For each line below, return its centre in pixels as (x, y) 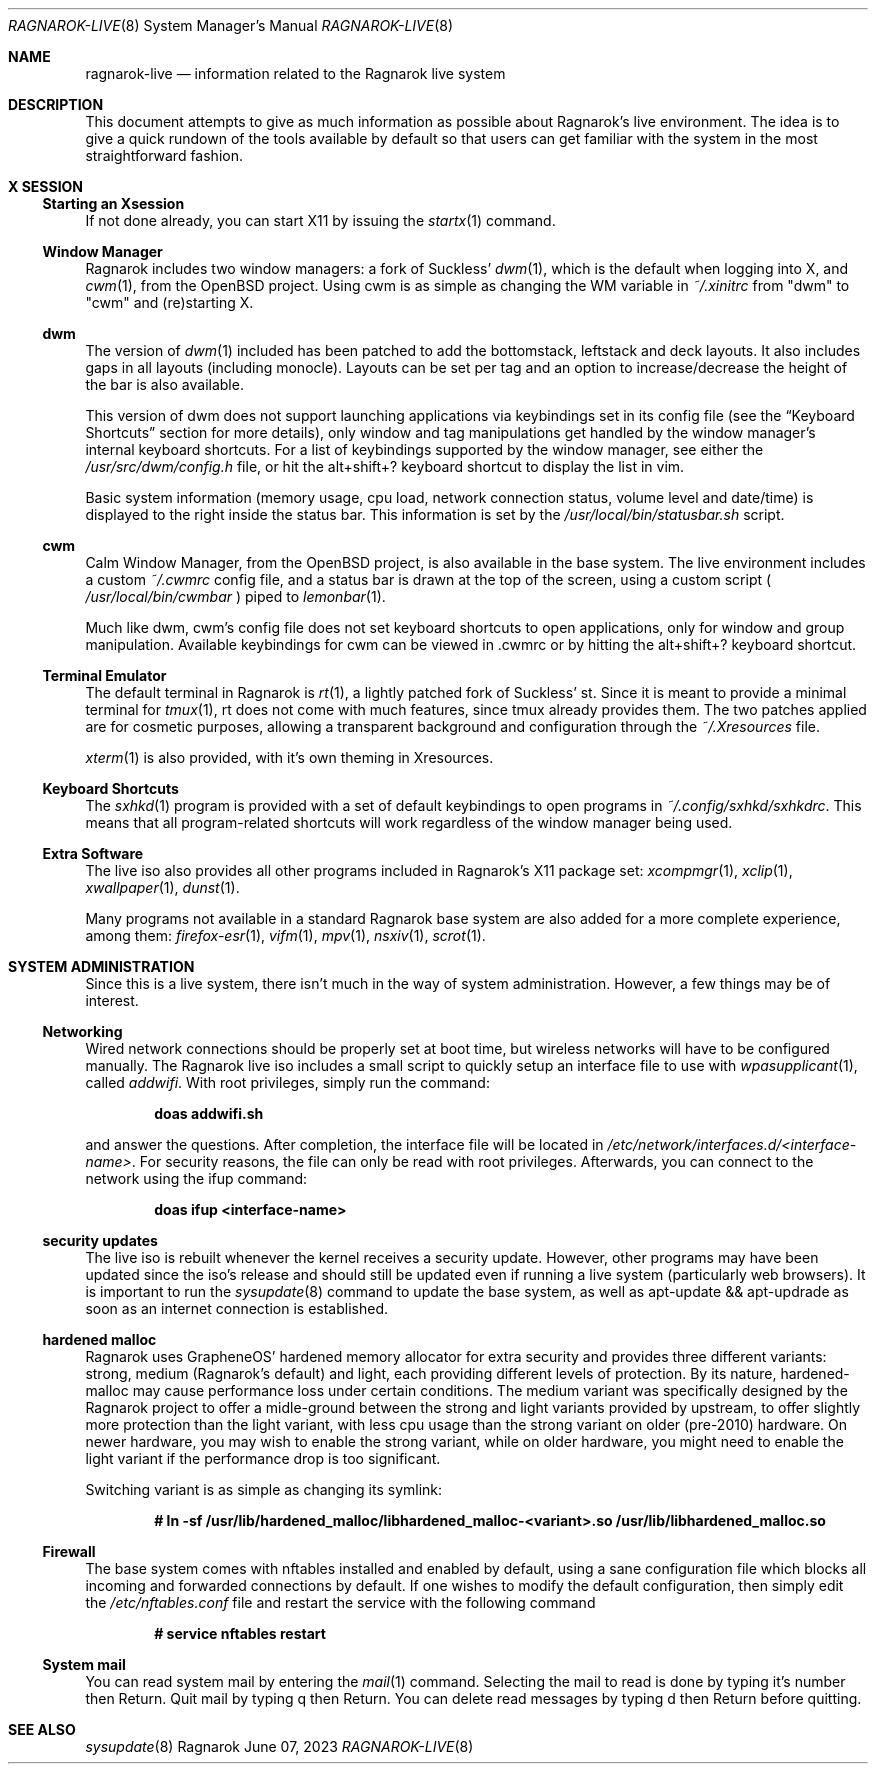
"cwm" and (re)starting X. (169, 302)
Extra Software (93, 853)
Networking (82, 1031)
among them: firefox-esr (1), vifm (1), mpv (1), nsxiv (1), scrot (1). (285, 935)
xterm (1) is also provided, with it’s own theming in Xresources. (289, 757)
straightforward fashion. (164, 155)
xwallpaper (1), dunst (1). (162, 887)
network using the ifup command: (196, 1178)
